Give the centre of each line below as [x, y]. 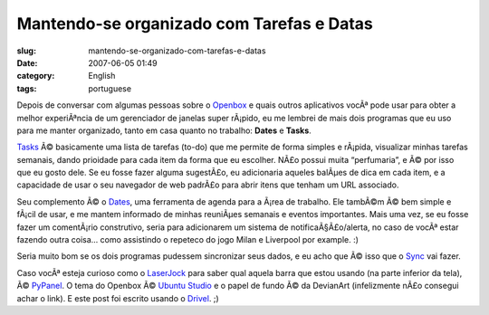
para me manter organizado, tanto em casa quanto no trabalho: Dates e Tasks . [164, 130]
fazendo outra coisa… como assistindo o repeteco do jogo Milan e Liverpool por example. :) [188, 240]
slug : [26, 51]
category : [36, 76]
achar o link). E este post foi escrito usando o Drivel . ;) [118, 298]
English [102, 76]
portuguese [110, 88]
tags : [27, 88]
